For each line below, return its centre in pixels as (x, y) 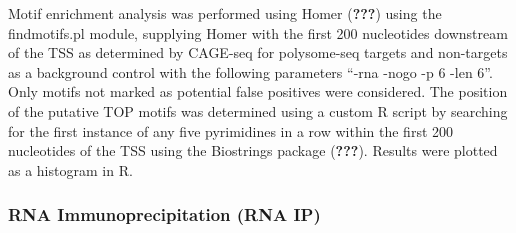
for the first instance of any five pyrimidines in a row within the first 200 (231, 130)
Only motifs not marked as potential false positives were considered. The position (258, 91)
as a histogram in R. (70, 169)
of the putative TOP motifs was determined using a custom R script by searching (258, 110)
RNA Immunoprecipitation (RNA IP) (164, 214)
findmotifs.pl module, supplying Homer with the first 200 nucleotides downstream (258, 32)
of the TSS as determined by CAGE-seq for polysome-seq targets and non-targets (258, 52)
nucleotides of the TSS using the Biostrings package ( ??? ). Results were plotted (253, 150)
